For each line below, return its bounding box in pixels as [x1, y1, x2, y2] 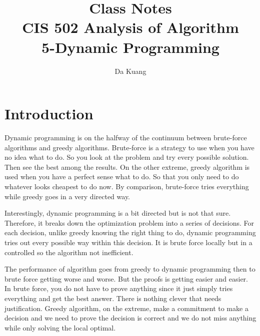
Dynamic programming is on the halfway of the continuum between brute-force [4, 132, 247, 143]
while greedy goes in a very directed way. [4, 191, 130, 201]
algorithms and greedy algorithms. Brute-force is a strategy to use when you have [4, 142, 254, 152]
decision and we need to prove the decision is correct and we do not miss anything [4, 313, 256, 323]
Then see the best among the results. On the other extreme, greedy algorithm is [4, 161, 250, 172]
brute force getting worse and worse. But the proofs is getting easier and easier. [4, 273, 248, 284]
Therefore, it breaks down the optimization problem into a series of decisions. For [4, 217, 254, 228]
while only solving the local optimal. [4, 322, 116, 333]
